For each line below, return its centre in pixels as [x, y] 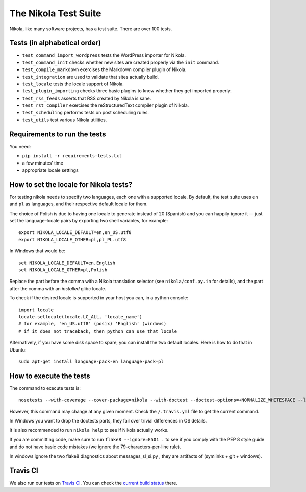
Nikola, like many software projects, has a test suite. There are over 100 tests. [91, 29]
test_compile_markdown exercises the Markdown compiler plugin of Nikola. [104, 69]
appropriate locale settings [50, 170]
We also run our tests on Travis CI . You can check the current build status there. [94, 483]
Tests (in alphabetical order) [55, 43]
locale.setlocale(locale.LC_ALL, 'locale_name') [80, 317]
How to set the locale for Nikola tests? [71, 185]
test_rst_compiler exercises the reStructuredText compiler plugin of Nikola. [106, 105]
